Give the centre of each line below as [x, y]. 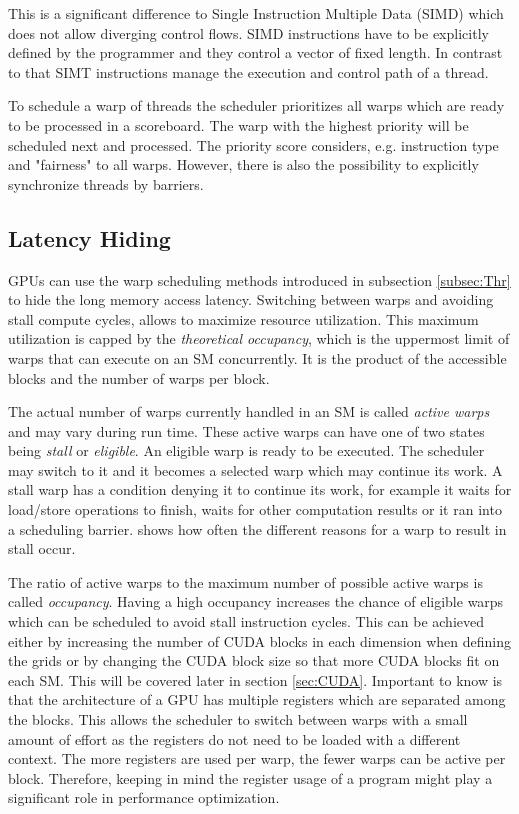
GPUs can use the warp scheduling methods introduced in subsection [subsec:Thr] [259, 279]
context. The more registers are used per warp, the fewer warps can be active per [257, 758]
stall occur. [42, 548]
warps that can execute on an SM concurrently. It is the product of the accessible [257, 357]
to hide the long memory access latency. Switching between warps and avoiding [251, 299]
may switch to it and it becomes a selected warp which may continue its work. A [255, 469]
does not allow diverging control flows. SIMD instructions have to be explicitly [248, 32]
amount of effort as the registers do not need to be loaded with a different [234, 738]
